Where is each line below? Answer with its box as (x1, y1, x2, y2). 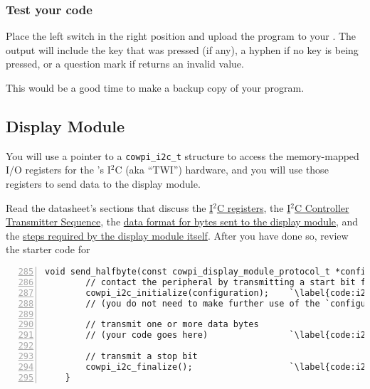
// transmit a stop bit (85, 351, 198, 362)
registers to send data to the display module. (6, 176, 201, 191)
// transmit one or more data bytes (85, 319, 259, 330)
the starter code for (6, 242, 90, 257)
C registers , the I (216, 200, 291, 215)
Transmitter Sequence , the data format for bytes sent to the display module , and (6, 214, 359, 229)
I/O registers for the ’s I (6, 162, 111, 177)
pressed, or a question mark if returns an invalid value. (6, 56, 244, 71)
